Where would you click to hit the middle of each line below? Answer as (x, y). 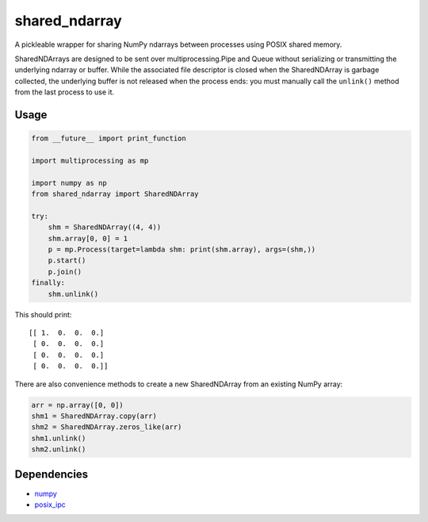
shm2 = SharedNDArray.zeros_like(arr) (107, 427)
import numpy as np (69, 183)
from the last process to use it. (65, 92)
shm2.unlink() (59, 449)
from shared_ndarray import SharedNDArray (115, 194)
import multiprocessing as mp (90, 160)
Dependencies (52, 475)
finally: (48, 283)
